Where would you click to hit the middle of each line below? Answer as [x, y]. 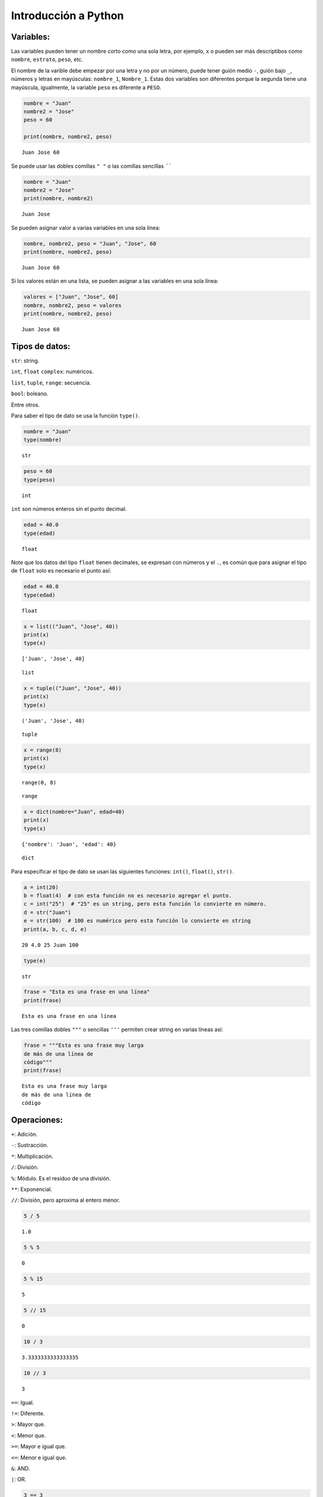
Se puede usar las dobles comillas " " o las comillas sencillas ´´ [91, 166]
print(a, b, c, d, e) [55, 929]
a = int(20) [41, 887]
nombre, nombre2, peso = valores [73, 305]
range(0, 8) [39, 782]
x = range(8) [43, 750]
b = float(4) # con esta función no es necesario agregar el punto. [128, 896]
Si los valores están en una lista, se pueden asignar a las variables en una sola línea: [115, 281]
